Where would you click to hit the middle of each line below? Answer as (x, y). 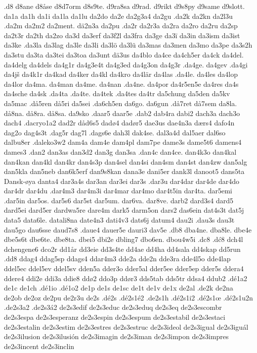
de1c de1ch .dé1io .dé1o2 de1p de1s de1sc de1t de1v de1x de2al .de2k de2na (119, 288)
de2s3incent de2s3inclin (39, 346)
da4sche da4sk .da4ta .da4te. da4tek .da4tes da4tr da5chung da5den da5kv (117, 93)
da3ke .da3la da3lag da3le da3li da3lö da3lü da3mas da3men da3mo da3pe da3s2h (128, 45)
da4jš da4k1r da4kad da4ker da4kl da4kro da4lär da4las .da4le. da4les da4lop (121, 74)
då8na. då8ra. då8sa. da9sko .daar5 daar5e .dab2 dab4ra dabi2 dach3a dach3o (122, 113)
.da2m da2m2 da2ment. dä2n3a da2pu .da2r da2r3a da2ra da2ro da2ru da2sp (121, 26)
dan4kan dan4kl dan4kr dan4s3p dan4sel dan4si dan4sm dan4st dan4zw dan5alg (126, 161)
